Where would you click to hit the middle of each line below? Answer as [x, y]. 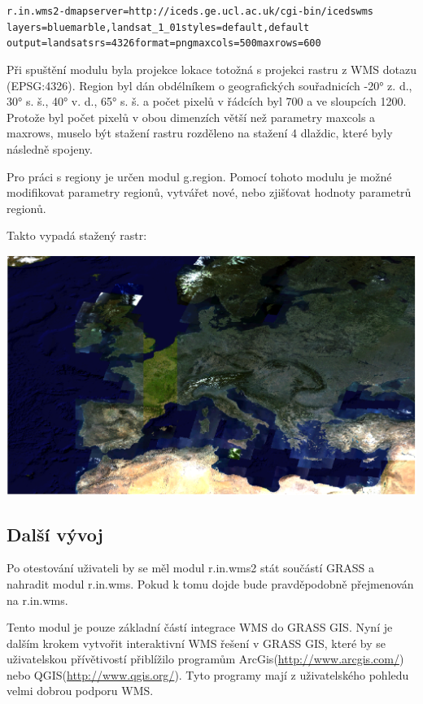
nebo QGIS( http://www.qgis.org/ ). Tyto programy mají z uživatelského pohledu [208, 674]
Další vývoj [55, 534]
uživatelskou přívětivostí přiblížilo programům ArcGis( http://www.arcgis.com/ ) [205, 659]
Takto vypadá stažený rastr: [77, 235]
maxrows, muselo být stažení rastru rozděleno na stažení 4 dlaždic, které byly [200, 133]
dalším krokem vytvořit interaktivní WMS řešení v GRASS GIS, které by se [196, 643]
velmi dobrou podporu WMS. [80, 691]
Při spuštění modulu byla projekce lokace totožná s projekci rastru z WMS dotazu [211, 69]
